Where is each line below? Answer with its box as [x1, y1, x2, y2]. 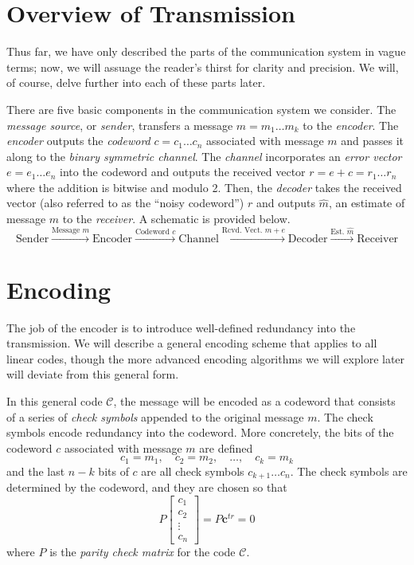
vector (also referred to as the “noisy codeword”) [6, 194, 244, 211]
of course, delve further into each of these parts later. [6, 74, 266, 91]
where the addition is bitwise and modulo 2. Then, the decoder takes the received [6, 179, 402, 195]
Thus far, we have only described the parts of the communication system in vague [6, 43, 406, 60]
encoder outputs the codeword [6, 132, 150, 149]
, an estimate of [328, 194, 405, 211]
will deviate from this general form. [6, 366, 179, 383]
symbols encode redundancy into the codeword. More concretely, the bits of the [6, 424, 394, 441]
